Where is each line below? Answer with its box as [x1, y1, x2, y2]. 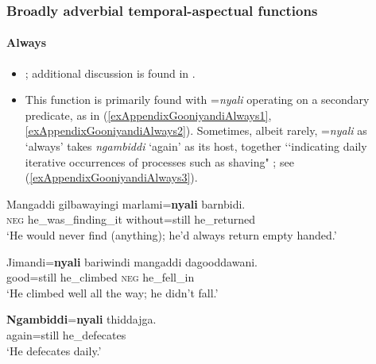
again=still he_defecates [6, 326, 126, 343]
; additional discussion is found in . [25, 64, 196, 81]
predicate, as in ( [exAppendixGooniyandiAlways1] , [25, 106, 272, 123]
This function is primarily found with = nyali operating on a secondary [25, 91, 370, 108]
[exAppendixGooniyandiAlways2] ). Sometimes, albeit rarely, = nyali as [25, 122, 367, 139]
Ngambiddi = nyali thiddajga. [6, 311, 157, 328]
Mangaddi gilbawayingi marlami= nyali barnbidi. [6, 195, 246, 212]
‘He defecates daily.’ [6, 342, 102, 358]
